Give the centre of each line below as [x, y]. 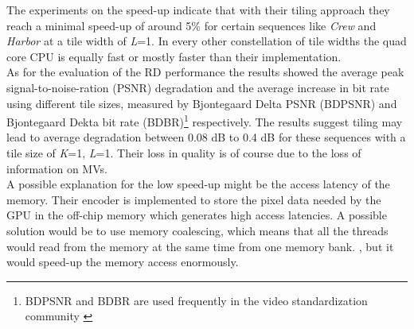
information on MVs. [57, 168]
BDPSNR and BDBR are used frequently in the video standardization [196, 300]
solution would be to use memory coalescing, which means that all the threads [197, 230]
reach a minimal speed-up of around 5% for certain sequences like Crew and [191, 25]
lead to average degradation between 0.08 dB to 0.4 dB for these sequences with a [206, 137]
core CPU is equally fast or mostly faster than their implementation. [174, 56]
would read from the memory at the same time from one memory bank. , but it [200, 246]
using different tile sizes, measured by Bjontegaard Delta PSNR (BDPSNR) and [202, 103]
